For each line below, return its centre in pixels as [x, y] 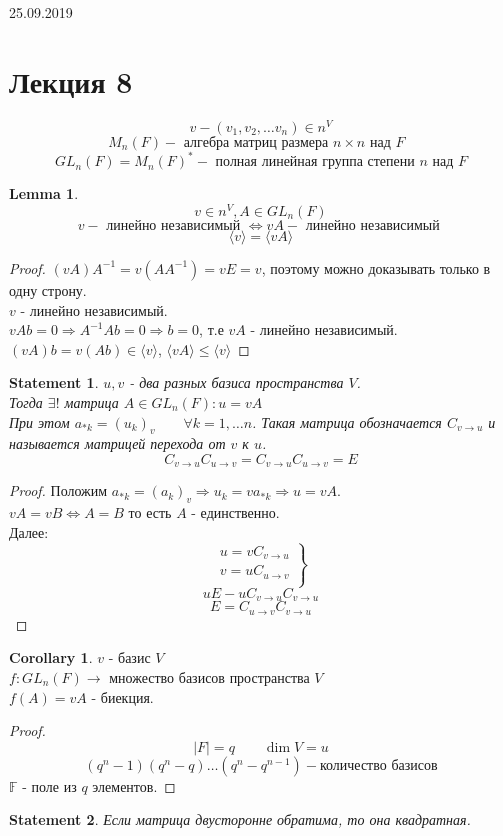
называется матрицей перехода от [117, 443]
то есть [150, 512]
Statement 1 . [54, 382]
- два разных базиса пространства [236, 382]
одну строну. [48, 289]
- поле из [49, 785]
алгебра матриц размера [256, 142]
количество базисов [378, 765]
